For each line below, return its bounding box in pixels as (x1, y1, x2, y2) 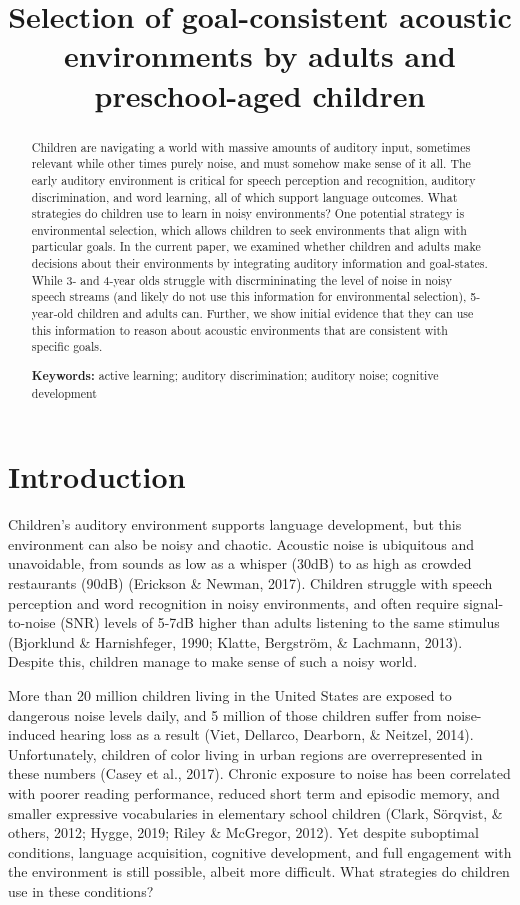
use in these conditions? (8, 880, 154, 901)
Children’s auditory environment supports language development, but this (8, 514, 462, 535)
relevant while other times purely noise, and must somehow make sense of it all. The (31, 155, 471, 172)
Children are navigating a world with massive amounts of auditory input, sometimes (31, 138, 471, 155)
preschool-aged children (94, 74, 426, 115)
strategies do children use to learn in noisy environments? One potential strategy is (31, 205, 465, 222)
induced (8, 724, 56, 745)
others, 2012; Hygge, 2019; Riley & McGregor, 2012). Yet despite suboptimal (8, 822, 479, 843)
